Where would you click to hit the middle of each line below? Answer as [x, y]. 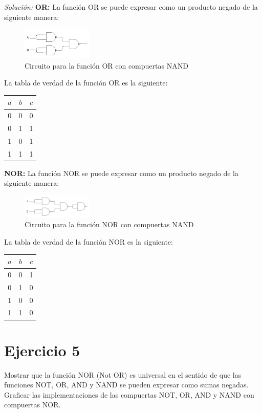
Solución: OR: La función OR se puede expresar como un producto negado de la [131, 7]
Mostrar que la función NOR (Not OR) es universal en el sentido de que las [123, 374]
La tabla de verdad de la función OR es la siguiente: [86, 83]
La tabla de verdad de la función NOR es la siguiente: [89, 242]
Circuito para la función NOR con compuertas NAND [109, 224]
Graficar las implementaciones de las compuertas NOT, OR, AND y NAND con [129, 394]
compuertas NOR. [32, 405]
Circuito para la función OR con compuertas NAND [106, 65]
